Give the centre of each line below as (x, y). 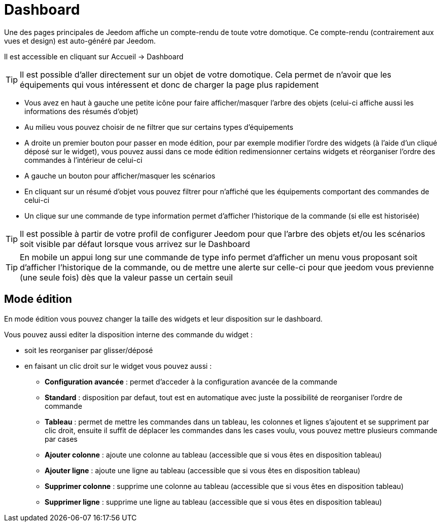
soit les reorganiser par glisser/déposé (89, 350)
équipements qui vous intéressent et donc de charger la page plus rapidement (169, 84)
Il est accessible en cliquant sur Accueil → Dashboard (94, 56)
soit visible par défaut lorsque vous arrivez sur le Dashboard (135, 244)
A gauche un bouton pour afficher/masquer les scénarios (120, 176)
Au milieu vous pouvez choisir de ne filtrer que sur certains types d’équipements (159, 127)
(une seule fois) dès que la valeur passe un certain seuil (126, 277)
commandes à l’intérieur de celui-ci (83, 160)
